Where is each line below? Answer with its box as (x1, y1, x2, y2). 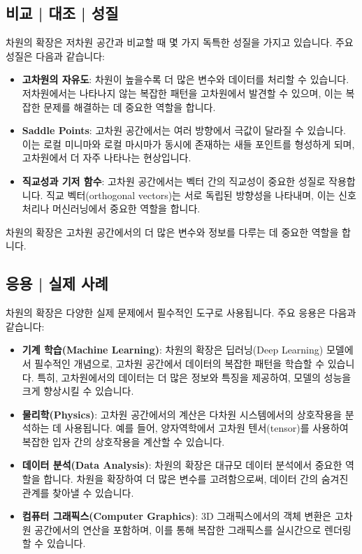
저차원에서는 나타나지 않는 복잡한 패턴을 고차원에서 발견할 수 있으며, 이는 (22, 85, 342, 100)
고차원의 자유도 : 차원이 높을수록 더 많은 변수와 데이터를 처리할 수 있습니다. (22, 72, 349, 87)
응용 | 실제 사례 (6, 272, 108, 294)
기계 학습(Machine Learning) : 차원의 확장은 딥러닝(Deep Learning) (22, 342, 324, 357)
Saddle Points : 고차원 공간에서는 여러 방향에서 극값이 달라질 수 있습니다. (22, 123, 346, 138)
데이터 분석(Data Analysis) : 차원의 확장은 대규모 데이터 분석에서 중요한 (22, 458, 342, 472)
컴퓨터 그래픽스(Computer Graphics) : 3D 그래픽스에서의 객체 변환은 (22, 509, 332, 523)
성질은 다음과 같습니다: (6, 48, 106, 63)
